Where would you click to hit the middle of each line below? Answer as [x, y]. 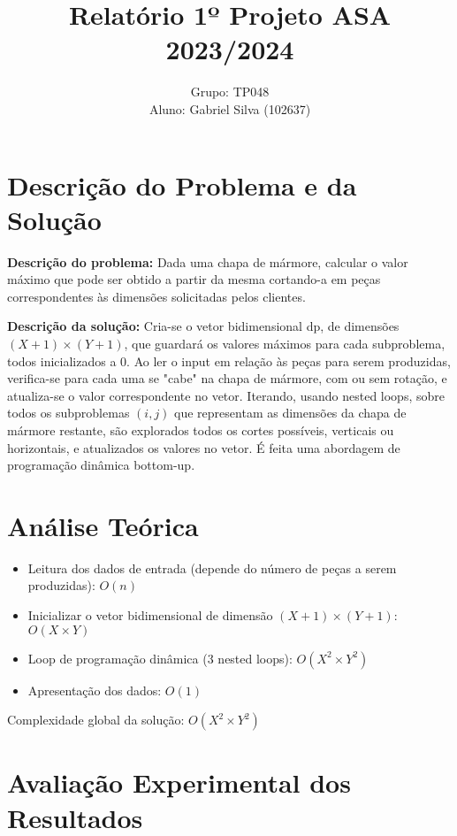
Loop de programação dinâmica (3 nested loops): [160, 658]
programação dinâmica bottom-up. [101, 465]
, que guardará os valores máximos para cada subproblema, [285, 343]
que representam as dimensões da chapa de [290, 413]
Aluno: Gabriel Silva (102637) [230, 108]
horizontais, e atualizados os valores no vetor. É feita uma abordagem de [204, 447]
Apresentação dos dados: [95, 690]
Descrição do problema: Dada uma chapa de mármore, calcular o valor [208, 261]
